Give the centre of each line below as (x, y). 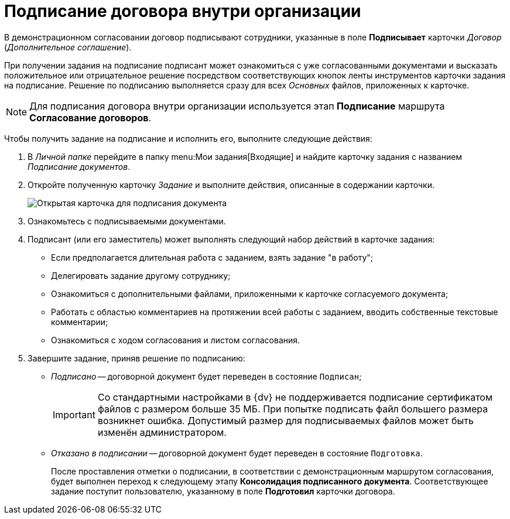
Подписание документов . (79, 166)
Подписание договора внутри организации (183, 11)
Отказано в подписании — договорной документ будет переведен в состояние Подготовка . (237, 453)
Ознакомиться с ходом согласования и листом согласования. (176, 340)
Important (74, 414)
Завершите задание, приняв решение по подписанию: (136, 358)
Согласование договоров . (90, 117)
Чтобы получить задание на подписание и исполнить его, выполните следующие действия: (188, 138)
